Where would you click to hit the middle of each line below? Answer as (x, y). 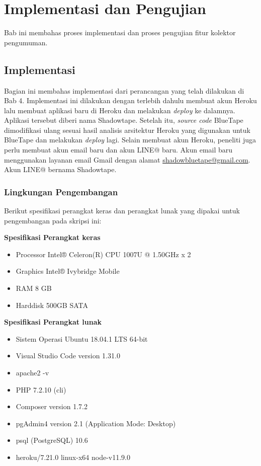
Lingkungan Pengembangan (61, 191)
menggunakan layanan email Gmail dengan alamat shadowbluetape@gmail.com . (127, 159)
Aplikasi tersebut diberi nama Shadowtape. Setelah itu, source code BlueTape (124, 120)
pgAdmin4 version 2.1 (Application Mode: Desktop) (96, 423)
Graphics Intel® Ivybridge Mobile (68, 271)
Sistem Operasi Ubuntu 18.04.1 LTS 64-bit (82, 338)
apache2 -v (32, 373)
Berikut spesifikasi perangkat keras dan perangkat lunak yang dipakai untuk (122, 211)
